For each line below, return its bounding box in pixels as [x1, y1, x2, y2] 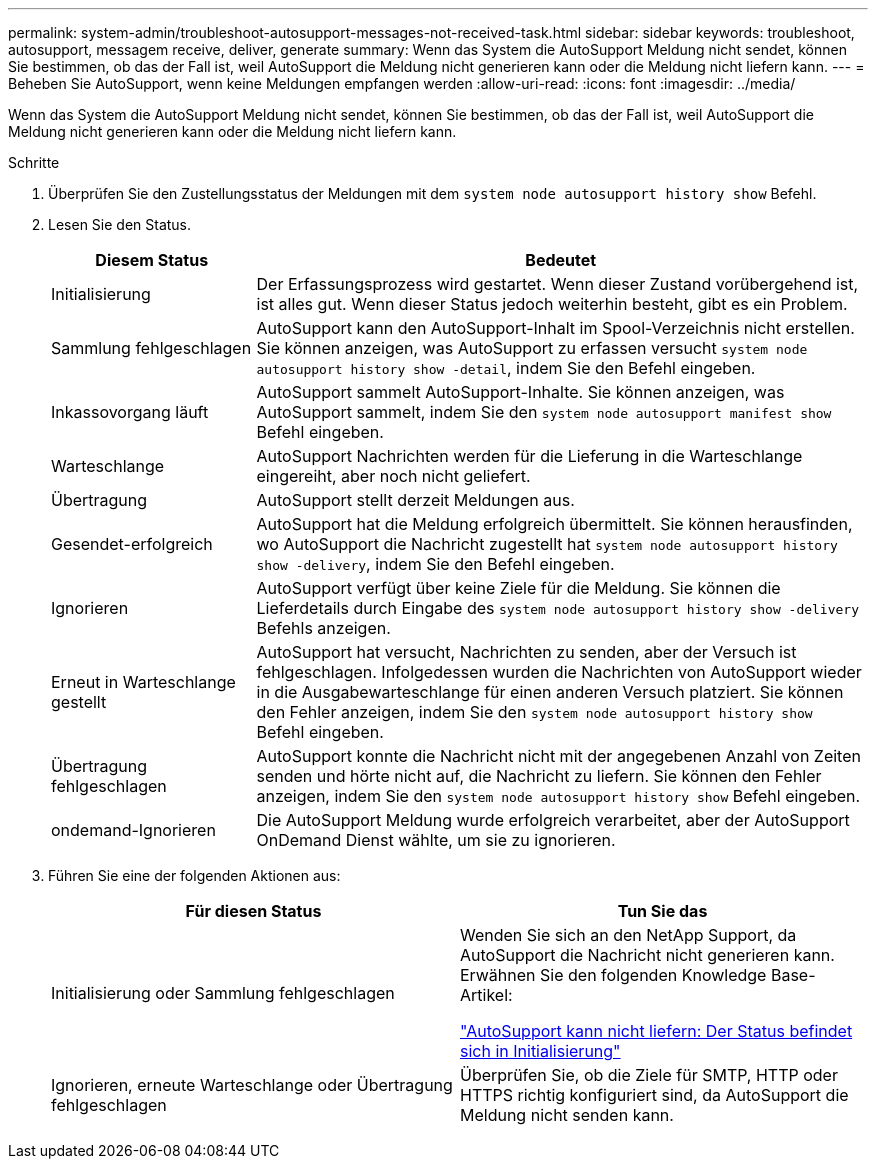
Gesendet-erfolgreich [51, 534, 213, 554]
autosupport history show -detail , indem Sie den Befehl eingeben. [256, 358, 756, 378]
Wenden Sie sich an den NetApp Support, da [460, 925, 797, 945]
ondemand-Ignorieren [51, 820, 216, 840]
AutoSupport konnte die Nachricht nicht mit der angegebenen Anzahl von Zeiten [256, 746, 861, 766]
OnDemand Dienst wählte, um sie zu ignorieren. [256, 830, 616, 850]
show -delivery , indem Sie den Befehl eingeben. [256, 554, 615, 574]
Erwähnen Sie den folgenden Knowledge [460, 965, 767, 985]
